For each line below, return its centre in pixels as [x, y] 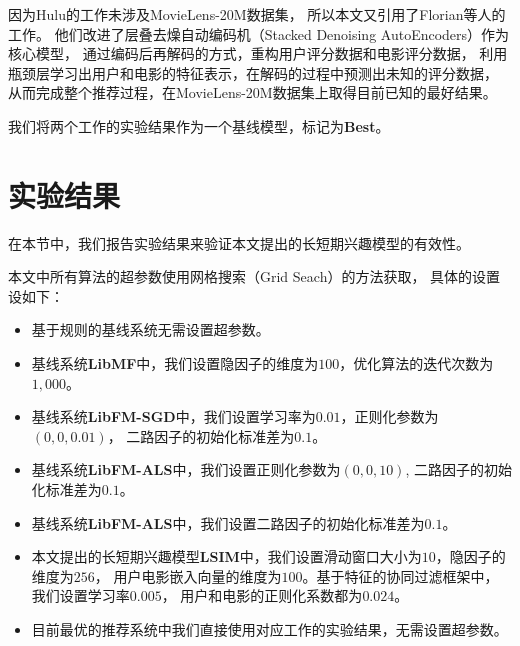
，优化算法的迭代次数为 [416, 363]
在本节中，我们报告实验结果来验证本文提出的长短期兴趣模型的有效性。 [239, 242]
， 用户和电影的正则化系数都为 [262, 595]
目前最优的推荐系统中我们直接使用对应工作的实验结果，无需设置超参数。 [269, 629]
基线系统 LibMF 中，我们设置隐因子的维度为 [175, 363]
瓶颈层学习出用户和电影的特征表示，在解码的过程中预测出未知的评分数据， [253, 72]
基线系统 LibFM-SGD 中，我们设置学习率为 [173, 416]
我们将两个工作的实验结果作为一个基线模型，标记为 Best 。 [199, 125]
